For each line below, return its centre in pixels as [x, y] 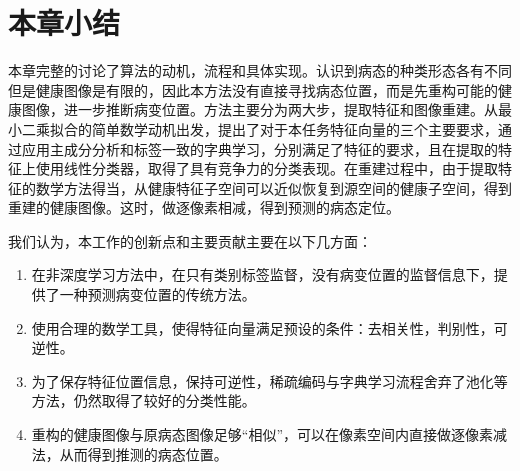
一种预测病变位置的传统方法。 [157, 294]
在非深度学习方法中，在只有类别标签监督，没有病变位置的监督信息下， [262, 274]
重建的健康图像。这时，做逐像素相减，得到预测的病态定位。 [204, 207]
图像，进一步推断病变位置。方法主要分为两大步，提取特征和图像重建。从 [259, 109]
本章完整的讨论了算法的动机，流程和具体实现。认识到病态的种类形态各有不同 [260, 70]
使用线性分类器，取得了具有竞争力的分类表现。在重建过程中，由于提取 [266, 168]
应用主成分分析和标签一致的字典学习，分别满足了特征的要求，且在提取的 [259, 148]
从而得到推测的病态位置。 [143, 453]
